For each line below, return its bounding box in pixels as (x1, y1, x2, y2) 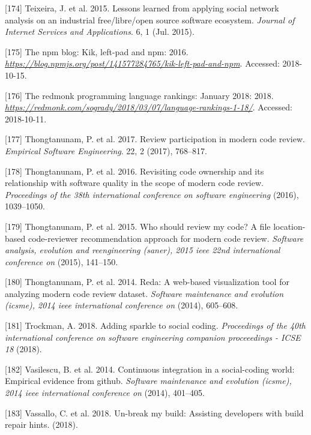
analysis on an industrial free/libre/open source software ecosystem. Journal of (5, 13, 295, 26)
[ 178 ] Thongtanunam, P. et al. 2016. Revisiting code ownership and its (5, 164, 264, 177)
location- (273, 220, 306, 232)
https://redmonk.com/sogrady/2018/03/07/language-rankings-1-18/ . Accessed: (5, 101, 292, 113)
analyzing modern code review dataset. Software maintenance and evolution (5, 287, 284, 299)
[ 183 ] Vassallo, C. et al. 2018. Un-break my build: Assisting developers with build (5, 406, 304, 419)
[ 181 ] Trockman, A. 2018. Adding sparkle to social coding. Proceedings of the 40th (5, 319, 306, 332)
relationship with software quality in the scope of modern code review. (5, 176, 264, 189)
